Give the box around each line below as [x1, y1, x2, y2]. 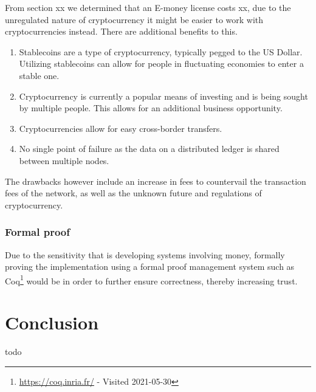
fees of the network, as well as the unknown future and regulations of [5, 187, 262, 199]
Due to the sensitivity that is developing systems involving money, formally [5, 248, 285, 261]
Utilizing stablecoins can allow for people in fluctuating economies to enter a [19, 57, 304, 70]
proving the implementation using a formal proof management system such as [5, 260, 295, 273]
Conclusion [5, 310, 99, 335]
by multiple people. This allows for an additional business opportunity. [19, 101, 283, 114]
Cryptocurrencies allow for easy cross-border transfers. [19, 122, 222, 134]
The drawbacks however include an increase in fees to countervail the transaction [5, 174, 306, 187]
